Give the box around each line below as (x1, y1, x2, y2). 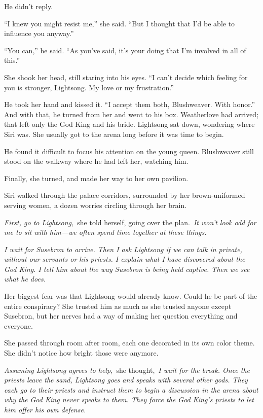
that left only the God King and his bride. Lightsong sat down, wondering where (4, 119, 255, 129)
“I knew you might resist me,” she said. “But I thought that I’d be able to (4, 18, 235, 28)
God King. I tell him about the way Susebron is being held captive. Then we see (4, 263, 250, 274)
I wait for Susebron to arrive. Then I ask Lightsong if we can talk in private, (4, 243, 242, 254)
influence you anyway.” (4, 28, 74, 39)
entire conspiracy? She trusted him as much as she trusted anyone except (4, 300, 232, 311)
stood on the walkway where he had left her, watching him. (4, 156, 189, 166)
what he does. (4, 273, 46, 284)
